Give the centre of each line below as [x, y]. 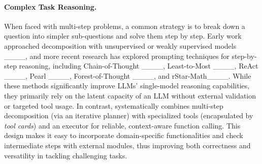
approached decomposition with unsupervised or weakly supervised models [120, 45]
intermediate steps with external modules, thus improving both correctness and [127, 145]
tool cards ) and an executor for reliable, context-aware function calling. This [122, 125]
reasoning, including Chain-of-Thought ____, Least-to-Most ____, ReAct [139, 66]
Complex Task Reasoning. [51, 6]
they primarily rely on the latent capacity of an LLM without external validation [130, 95]
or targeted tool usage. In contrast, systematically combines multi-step [114, 105]
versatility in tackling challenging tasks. [66, 155]
